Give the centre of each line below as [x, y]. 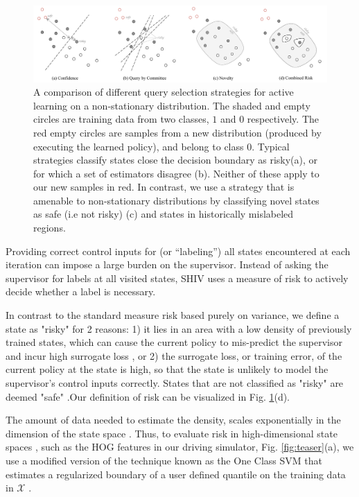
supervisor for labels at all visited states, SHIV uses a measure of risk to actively [177, 278]
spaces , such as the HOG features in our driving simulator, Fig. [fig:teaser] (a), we [180, 447]
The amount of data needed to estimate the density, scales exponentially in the [173, 420]
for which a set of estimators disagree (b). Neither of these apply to [176, 173]
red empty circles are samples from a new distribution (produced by [177, 132]
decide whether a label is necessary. [81, 291]
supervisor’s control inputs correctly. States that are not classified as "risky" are [175, 383]
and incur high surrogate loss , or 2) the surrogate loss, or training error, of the [174, 355]
